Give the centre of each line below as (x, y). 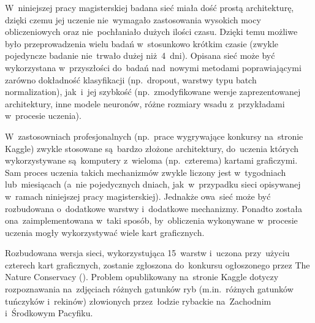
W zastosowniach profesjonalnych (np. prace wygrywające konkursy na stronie (154, 136)
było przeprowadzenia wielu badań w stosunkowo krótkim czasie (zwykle (142, 43)
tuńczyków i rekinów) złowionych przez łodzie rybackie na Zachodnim (138, 301)
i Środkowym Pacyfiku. (49, 313)
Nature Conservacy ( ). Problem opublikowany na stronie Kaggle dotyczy (142, 277)
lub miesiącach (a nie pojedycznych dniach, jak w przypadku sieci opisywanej (153, 184)
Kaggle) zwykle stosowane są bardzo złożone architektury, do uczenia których (152, 148)
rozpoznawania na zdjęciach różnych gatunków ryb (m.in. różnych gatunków (149, 289)
